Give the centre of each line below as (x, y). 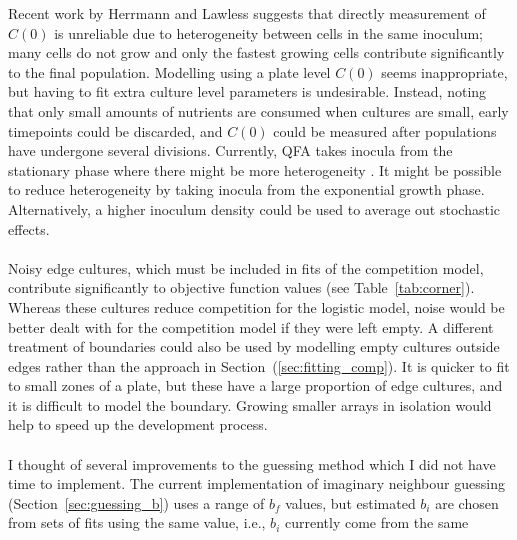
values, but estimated (350, 502)
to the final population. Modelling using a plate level (169, 71)
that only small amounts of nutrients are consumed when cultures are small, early (258, 110)
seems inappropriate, (444, 71)
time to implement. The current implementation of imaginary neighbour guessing (256, 483)
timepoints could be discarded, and (115, 130)
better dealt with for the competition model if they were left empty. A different (251, 326)
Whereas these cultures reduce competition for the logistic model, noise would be (256, 306)
